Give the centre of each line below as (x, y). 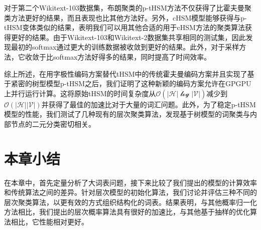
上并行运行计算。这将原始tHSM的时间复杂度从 (80, 93)
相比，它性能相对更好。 (49, 222)
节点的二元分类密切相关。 (53, 124)
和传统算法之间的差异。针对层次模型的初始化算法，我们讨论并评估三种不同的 (130, 192)
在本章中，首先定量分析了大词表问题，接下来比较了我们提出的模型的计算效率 (130, 182)
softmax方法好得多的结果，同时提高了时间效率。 (132, 56)
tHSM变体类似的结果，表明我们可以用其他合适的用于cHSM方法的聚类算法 (124, 27)
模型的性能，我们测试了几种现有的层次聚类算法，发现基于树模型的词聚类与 (127, 114)
